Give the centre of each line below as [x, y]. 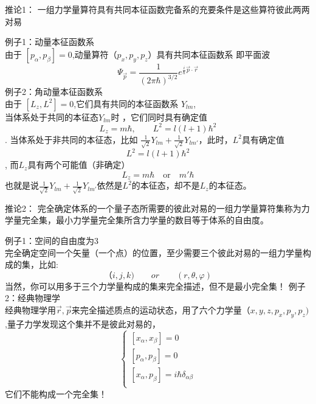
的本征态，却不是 [166, 185]
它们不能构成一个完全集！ [56, 393]
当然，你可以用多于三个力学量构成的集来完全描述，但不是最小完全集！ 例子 [155, 286]
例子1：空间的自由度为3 [52, 241]
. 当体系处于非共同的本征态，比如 [71, 139]
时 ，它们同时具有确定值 [159, 117]
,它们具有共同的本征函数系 [126, 103]
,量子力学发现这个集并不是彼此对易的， [83, 323]
